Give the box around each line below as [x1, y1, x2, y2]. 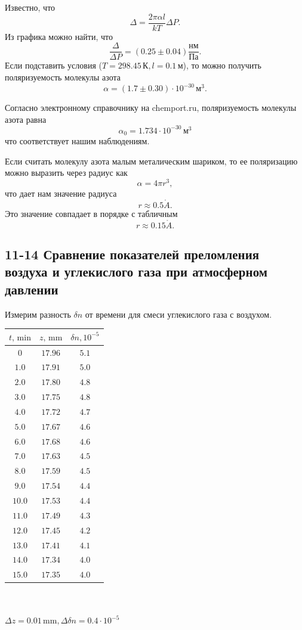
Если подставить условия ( [5, 59, 102, 72]
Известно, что [5, 1, 56, 13]
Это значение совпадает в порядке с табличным [5, 207, 178, 219]
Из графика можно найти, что [5, 30, 113, 42]
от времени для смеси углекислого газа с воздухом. [85, 308, 272, 320]
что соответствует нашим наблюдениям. [5, 135, 150, 147]
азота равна [5, 113, 47, 125]
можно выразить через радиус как [5, 166, 128, 179]
